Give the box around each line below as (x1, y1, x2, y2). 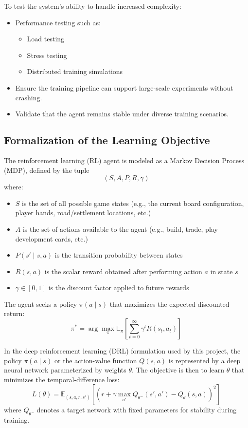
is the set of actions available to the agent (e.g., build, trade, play (22, 223, 218, 234)
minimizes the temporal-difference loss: (4, 374, 120, 384)
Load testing (27, 34, 65, 44)
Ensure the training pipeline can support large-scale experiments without (15, 82, 233, 93)
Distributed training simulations (27, 66, 123, 76)
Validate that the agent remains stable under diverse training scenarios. (15, 109, 229, 119)
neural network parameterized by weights (4, 365, 126, 375)
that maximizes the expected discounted (109, 298, 230, 309)
